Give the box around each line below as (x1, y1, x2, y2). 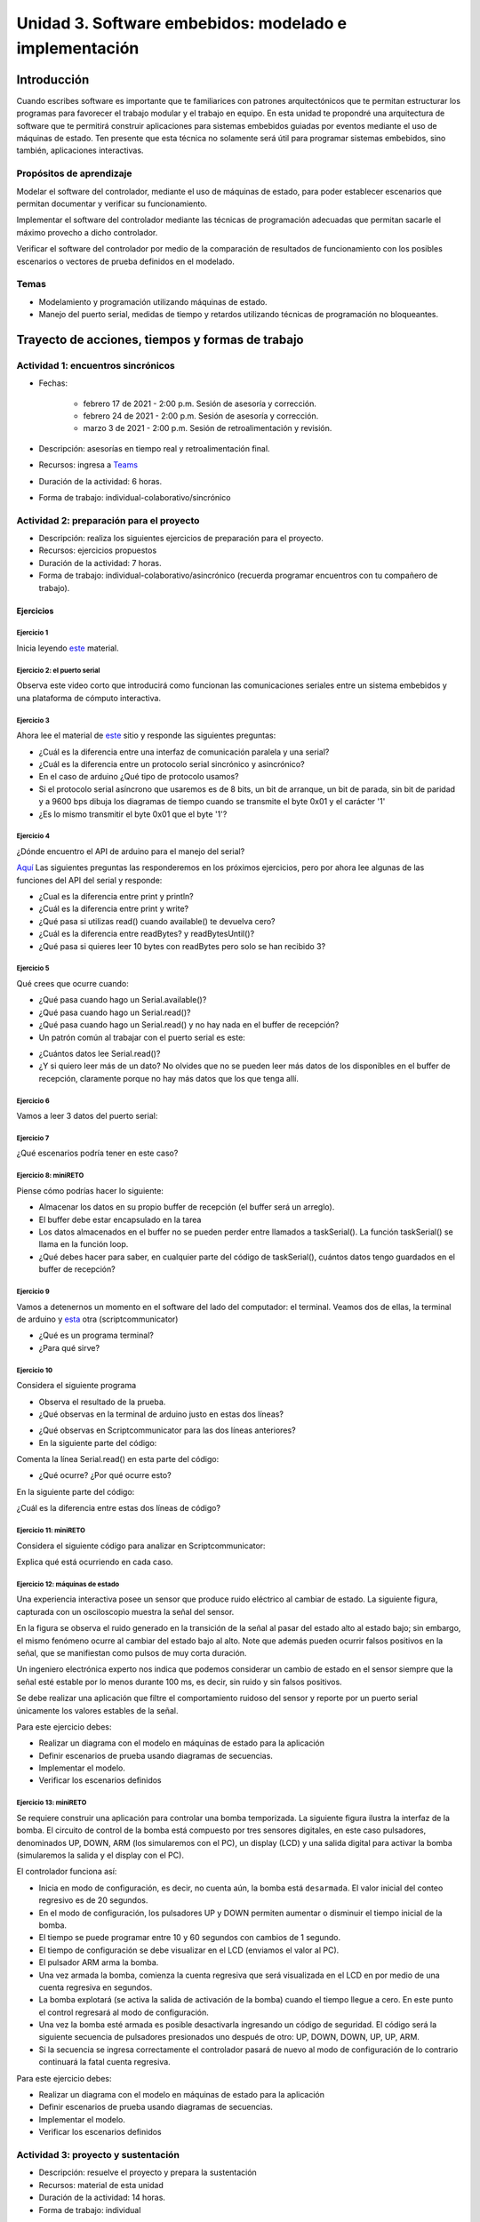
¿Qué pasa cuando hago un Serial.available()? (38, 995, 207, 1005)
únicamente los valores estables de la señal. (16, 1705, 179, 1715)
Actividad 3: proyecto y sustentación (16, 2148, 180, 2161)
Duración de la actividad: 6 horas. (38, 476, 163, 486)
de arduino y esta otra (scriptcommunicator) (16, 1314, 179, 1324)
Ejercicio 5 (16, 964, 50, 973)
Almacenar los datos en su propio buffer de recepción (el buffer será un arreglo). (38, 1202, 335, 1212)
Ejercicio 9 (16, 1287, 50, 1296)
